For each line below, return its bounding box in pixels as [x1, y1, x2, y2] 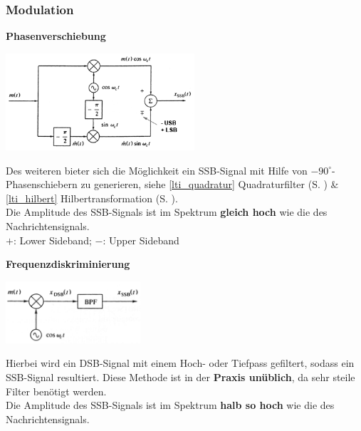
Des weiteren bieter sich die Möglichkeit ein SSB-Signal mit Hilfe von [6, 162, 308, 177]
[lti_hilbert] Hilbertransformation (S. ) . [6, 190, 178, 205]
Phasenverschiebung [6, 28, 106, 43]
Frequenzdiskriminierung [6, 256, 130, 271]
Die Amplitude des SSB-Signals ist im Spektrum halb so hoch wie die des [6, 398, 335, 412]
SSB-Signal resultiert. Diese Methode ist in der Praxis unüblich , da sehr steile [6, 369, 355, 384]
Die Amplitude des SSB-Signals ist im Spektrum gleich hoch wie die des [6, 204, 328, 219]
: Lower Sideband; [13, 232, 92, 247]
